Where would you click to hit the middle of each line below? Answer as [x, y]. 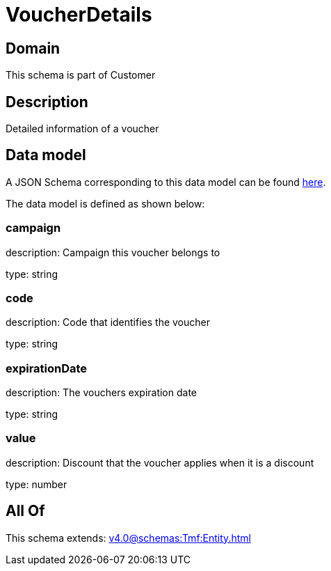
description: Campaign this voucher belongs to [113, 252]
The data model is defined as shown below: [105, 203]
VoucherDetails [79, 15]
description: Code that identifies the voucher [108, 322]
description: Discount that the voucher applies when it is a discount [160, 462]
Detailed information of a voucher [82, 129]
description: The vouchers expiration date [102, 393]
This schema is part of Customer [81, 75]
